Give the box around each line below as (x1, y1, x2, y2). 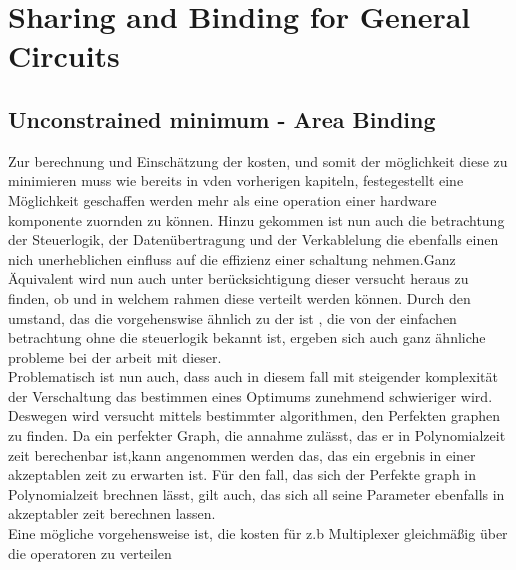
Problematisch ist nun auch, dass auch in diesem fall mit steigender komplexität (8, 366, 498, 387)
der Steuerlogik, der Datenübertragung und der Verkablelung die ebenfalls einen (8, 229, 499, 250)
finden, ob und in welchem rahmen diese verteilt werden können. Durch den (8, 287, 471, 308)
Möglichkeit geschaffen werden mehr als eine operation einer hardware (8, 189, 437, 210)
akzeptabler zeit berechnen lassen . (8, 503, 216, 524)
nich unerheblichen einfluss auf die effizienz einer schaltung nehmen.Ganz (8, 248, 456, 269)
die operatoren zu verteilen (8, 542, 172, 563)
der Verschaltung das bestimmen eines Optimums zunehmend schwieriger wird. (8, 385, 493, 406)
